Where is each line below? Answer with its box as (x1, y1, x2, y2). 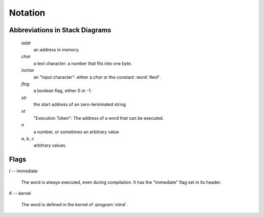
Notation (9, 7, 45, 18)
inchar (21, 67, 34, 73)
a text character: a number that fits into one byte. (33, 60, 132, 66)
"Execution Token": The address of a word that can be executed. (33, 115, 164, 121)
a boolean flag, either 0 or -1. (33, 88, 92, 94)
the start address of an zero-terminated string (33, 102, 126, 108)
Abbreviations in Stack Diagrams (9, 26, 111, 34)
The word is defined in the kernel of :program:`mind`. (21, 201, 128, 207)
